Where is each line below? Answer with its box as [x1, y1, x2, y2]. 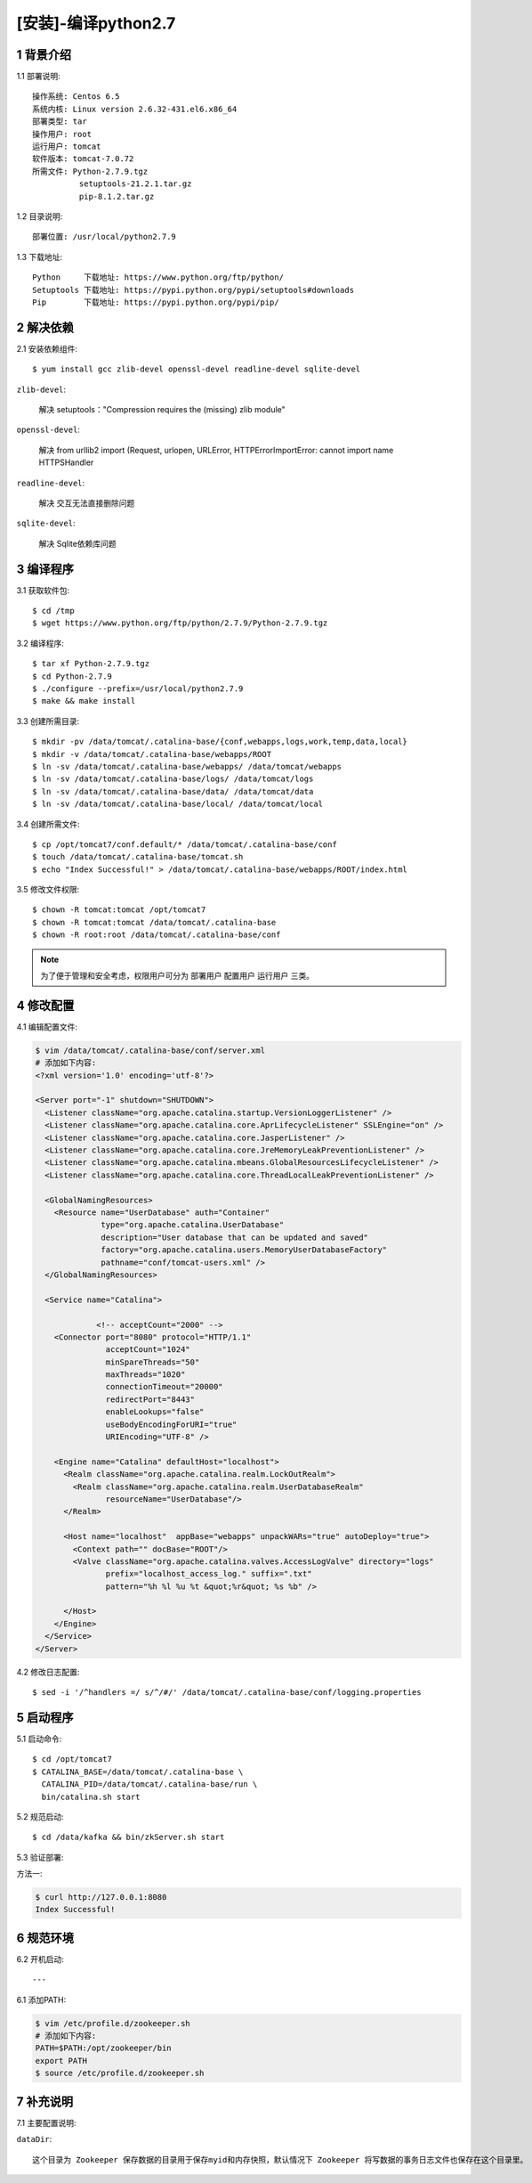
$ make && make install [32, 696, 136, 706]
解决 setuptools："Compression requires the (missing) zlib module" [38, 404, 286, 414]
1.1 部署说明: [16, 71, 61, 82]
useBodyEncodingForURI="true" [105, 1419, 238, 1430]
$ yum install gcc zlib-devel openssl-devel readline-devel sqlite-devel [32, 364, 361, 374]
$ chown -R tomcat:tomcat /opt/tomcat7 [32, 905, 206, 915]
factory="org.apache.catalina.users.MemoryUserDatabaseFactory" [101, 1245, 387, 1255]
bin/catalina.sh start [41, 1791, 141, 1802]
